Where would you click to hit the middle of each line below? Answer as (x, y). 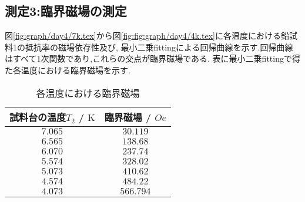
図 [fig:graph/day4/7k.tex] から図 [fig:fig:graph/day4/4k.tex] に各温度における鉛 (147, 36)
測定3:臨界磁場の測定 (66, 11)
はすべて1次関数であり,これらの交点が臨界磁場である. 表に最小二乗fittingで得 (152, 58)
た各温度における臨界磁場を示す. (68, 70)
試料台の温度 (38, 117)
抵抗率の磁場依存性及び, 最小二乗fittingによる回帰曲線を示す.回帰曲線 (159, 47)
